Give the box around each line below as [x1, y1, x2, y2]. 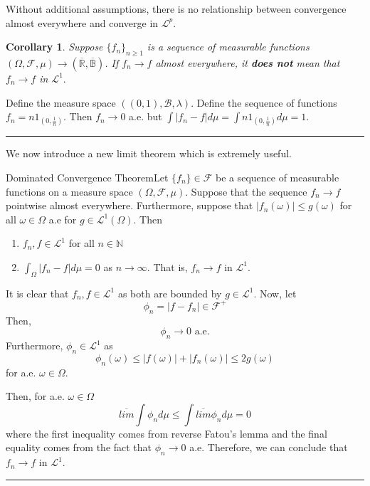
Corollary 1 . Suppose [6, 39, 103, 54]
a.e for [48, 211, 77, 226]
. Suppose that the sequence [185, 184, 307, 199]
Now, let [260, 285, 297, 300]
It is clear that [6, 285, 69, 300]
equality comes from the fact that [6, 440, 152, 455]
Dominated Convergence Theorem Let [6, 169, 169, 184]
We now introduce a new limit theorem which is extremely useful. [6, 146, 292, 161]
